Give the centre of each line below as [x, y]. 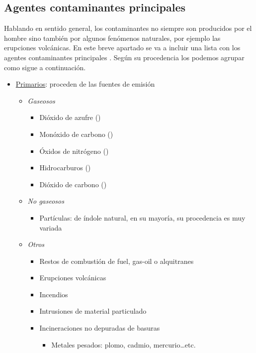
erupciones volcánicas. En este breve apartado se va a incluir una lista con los [122, 48]
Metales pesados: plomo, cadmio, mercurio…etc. [124, 344]
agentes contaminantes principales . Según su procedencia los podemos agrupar [124, 57]
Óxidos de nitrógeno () [74, 151]
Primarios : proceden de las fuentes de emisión [85, 84]
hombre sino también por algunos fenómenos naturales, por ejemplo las [112, 38]
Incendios [54, 294]
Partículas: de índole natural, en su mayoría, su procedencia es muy [142, 217]
